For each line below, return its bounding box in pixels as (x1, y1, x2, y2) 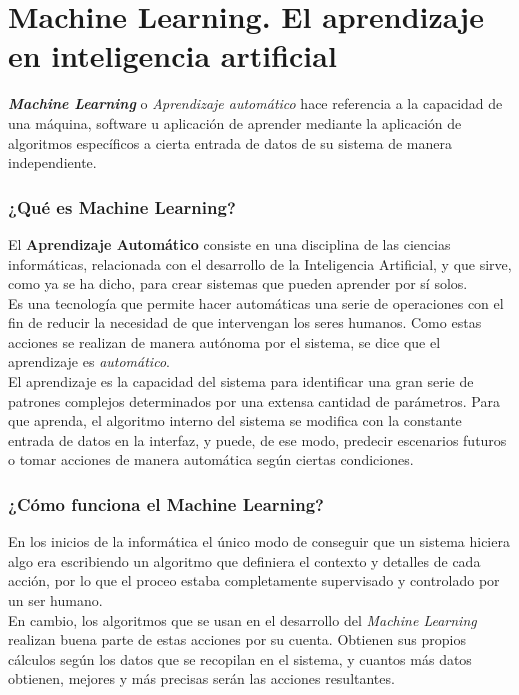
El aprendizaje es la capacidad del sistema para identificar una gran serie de (8, 371, 474, 392)
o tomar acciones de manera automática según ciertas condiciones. (8, 449, 414, 470)
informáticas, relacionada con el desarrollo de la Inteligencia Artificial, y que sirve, (8, 253, 512, 274)
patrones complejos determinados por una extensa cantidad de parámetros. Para (8, 390, 500, 411)
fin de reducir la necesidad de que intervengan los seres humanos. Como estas (8, 312, 482, 333)
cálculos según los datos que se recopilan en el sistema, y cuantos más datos (8, 648, 472, 669)
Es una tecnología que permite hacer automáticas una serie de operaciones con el (8, 292, 504, 313)
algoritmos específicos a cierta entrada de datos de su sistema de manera (8, 132, 452, 153)
